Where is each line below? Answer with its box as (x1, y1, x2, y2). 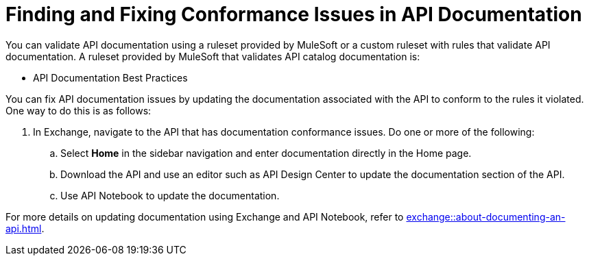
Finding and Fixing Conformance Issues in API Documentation (5, 3, 582, 26)
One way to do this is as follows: (5, 104, 152, 116)
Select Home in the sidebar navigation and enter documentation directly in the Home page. (60, 147, 472, 159)
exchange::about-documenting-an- (406, 210, 566, 223)
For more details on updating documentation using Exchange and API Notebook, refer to (5, 210, 404, 223)
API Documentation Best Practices (33, 71, 188, 84)
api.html (5, 222, 42, 234)
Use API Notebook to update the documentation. (60, 189, 280, 201)
